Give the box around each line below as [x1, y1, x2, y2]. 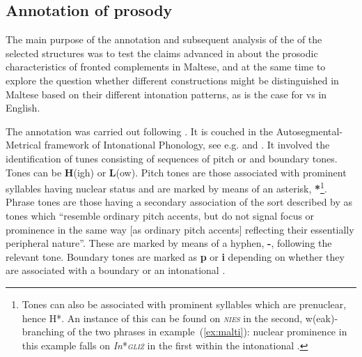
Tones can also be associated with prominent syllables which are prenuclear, [22, 296, 347, 311]
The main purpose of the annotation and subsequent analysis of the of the [6, 32, 322, 47]
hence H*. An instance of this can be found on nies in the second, [22, 310, 303, 325]
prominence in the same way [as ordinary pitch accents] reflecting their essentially [6, 222, 354, 236]
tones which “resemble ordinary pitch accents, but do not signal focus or [6, 208, 315, 222]
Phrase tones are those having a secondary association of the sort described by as [6, 195, 353, 209]
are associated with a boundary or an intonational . [6, 263, 226, 278]
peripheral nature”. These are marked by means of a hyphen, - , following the [6, 236, 332, 250]
